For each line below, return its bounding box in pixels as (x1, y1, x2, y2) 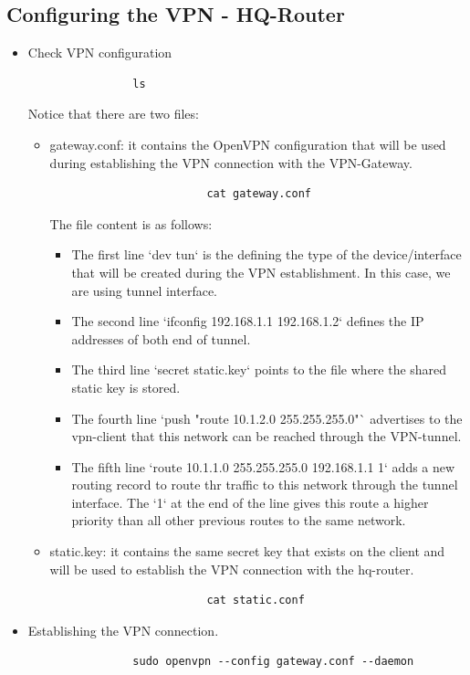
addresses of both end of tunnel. (71, 329, 251, 348)
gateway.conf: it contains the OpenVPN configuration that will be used (49, 134, 446, 153)
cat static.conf (206, 594, 305, 607)
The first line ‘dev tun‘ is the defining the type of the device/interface (71, 245, 462, 264)
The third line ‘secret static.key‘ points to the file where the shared (71, 360, 447, 379)
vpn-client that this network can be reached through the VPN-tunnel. (71, 427, 462, 446)
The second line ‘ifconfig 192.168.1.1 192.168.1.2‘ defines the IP (71, 311, 424, 331)
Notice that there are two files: (27, 104, 199, 123)
